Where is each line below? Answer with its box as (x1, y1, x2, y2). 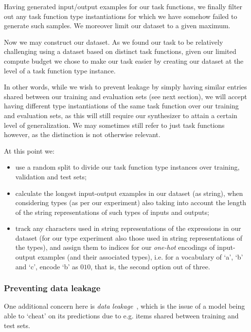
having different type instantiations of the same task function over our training (4, 101, 239, 111)
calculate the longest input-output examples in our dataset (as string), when (15, 188, 243, 198)
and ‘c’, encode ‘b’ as (15, 261, 78, 271)
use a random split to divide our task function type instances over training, (15, 162, 240, 172)
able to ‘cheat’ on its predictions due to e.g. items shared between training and (4, 311, 239, 321)
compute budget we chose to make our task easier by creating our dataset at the (4, 55, 244, 66)
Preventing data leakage (4, 282, 101, 294)
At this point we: (4, 145, 54, 156)
